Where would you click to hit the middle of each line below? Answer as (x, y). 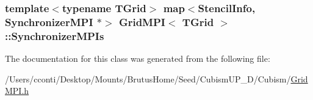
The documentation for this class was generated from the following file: (138, 58)
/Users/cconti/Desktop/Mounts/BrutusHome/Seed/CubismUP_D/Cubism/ (148, 78)
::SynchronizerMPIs (55, 35)
